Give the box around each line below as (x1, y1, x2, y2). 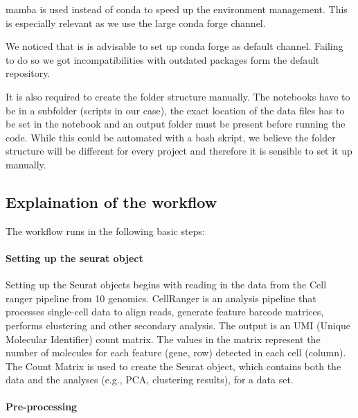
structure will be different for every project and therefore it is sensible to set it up (6, 143, 352, 158)
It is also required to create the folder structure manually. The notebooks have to (6, 89, 350, 103)
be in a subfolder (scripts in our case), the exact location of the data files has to (6, 103, 345, 117)
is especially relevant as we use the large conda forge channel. (6, 15, 266, 30)
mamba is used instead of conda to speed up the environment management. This (6, 2, 348, 16)
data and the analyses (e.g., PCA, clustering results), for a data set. (6, 372, 294, 387)
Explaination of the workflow (6, 191, 217, 212)
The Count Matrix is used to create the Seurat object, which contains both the (6, 358, 341, 373)
